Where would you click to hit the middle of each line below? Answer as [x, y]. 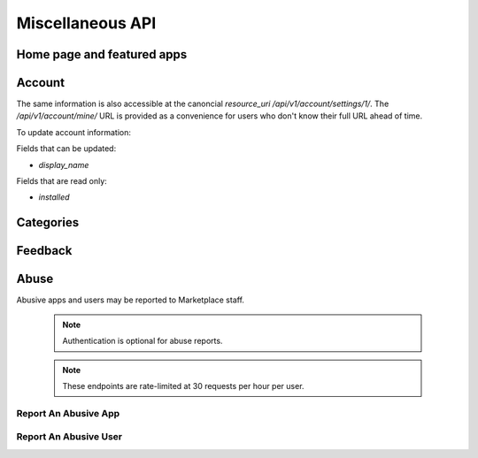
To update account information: [74, 132]
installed [54, 197]
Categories [48, 222]
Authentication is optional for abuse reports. [143, 341]
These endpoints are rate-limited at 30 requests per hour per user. [183, 385]
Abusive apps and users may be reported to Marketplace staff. [131, 300]
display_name [64, 164]
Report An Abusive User [69, 437]
